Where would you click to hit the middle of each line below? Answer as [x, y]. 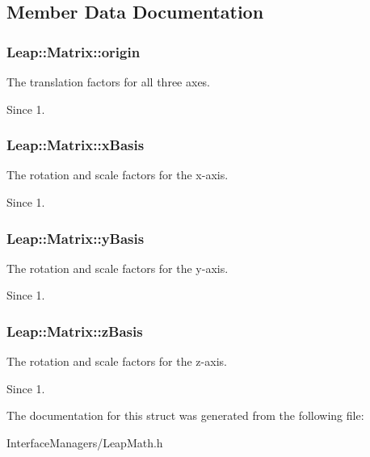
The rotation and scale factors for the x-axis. [118, 175]
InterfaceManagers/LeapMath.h [85, 442]
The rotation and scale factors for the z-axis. [117, 361]
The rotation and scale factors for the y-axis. [118, 268]
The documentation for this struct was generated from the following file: [185, 415]
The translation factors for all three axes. [108, 82]
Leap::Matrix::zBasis [75, 331]
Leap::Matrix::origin [74, 51]
